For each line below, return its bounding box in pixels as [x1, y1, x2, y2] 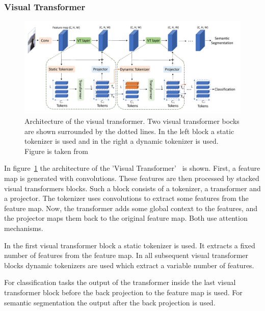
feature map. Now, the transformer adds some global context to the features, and [4, 202, 258, 213]
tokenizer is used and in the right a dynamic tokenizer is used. [24, 136, 219, 146]
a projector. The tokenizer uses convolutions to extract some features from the [4, 193, 249, 203]
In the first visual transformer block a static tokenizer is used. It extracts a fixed [4, 240, 255, 250]
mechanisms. [4, 222, 43, 233]
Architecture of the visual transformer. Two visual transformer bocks [24, 116, 240, 126]
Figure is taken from [24, 145, 88, 156]
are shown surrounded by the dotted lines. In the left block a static [24, 125, 234, 136]
